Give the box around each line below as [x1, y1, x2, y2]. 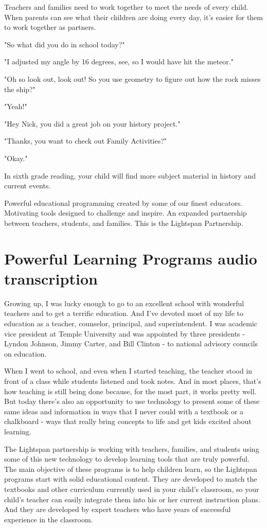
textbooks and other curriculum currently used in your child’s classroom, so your [4, 483, 259, 494]
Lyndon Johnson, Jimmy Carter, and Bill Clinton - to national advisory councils [4, 338, 258, 349]
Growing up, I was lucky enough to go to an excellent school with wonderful [4, 297, 244, 308]
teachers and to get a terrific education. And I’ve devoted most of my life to [4, 308, 243, 319]
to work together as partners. [4, 22, 96, 32]
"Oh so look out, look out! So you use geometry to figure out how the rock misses [4, 73, 261, 84]
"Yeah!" [4, 101, 27, 112]
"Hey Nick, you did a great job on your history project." [4, 118, 181, 129]
